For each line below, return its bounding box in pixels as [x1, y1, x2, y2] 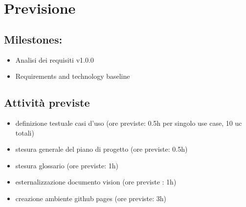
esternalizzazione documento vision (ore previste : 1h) [15, 177, 177, 187]
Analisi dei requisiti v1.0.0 [15, 54, 94, 65]
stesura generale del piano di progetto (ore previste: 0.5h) [15, 144, 188, 154]
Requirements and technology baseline [15, 71, 130, 81]
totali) [15, 127, 34, 138]
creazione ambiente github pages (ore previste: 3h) [15, 193, 167, 203]
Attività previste [4, 95, 90, 110]
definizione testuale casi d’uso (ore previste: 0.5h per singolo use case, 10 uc [15, 117, 242, 128]
